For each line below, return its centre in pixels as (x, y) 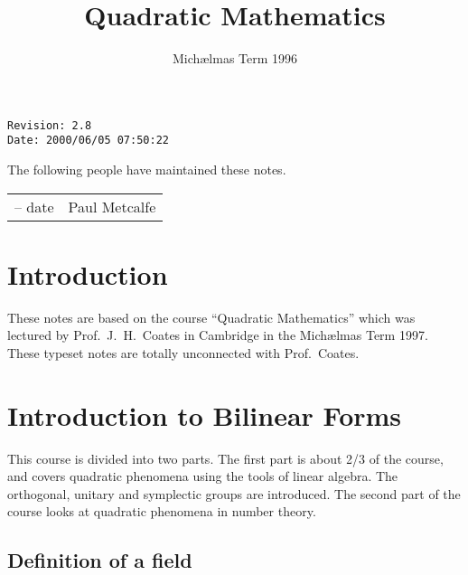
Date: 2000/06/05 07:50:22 (88, 141)
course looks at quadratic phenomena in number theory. (162, 511)
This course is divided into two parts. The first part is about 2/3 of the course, (225, 458)
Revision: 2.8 (50, 125)
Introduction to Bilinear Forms (205, 415)
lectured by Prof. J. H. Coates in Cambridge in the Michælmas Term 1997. (218, 335)
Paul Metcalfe (112, 206)
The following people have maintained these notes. (147, 170)
